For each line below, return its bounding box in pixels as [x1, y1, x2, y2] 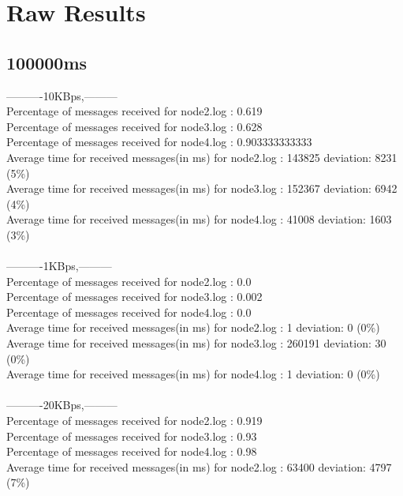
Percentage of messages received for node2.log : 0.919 [6, 412, 263, 429]
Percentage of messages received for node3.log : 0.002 [6, 288, 263, 305]
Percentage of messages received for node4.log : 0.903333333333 [6, 133, 312, 150]
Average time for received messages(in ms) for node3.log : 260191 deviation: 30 [6, 335, 386, 351]
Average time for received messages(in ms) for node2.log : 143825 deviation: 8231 [6, 148, 397, 165]
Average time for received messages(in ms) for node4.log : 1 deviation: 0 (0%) [6, 366, 380, 382]
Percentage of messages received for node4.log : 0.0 [6, 303, 252, 320]
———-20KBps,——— [6, 396, 118, 413]
